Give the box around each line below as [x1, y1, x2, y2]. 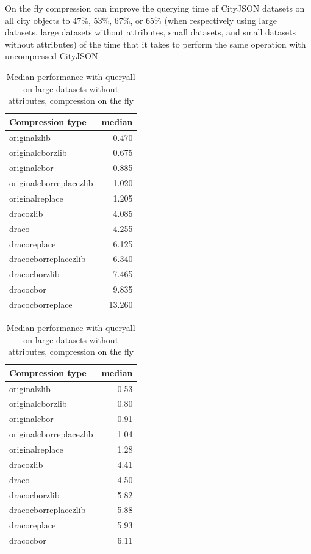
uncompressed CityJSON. [5, 49, 101, 62]
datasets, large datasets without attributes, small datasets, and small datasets [5, 26, 296, 38]
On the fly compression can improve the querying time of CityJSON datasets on [5, 2, 305, 14]
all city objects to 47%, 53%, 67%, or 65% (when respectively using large [5, 13, 277, 26]
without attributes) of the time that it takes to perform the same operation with [5, 37, 306, 50]
